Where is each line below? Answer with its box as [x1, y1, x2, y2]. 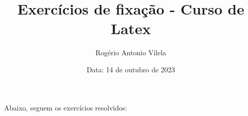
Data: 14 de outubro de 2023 [87, 64, 175, 74]
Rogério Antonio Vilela [95, 47, 167, 58]
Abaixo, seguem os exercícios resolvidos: [4, 102, 127, 112]
